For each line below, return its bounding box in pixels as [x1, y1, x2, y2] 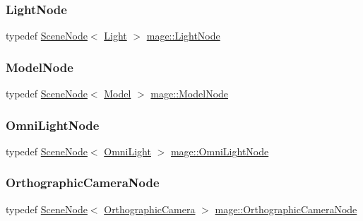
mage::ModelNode [150, 86, 229, 101]
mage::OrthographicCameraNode [215, 201, 357, 216]
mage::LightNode [146, 28, 220, 43]
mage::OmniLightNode [170, 143, 269, 158]
